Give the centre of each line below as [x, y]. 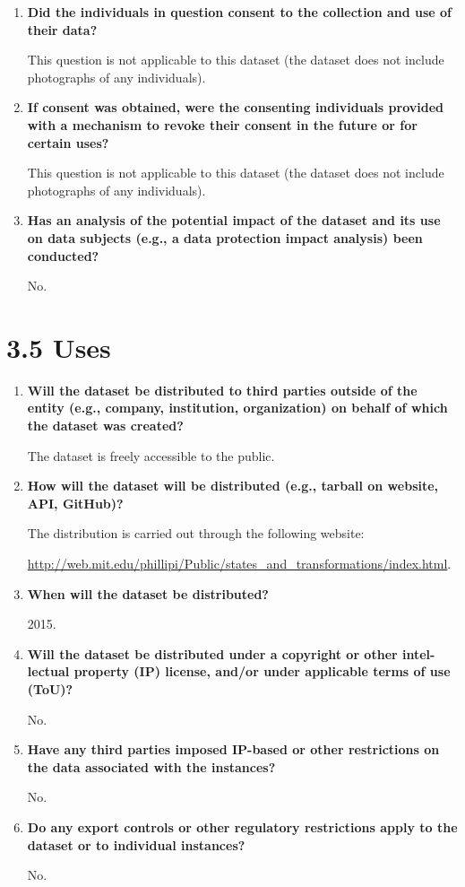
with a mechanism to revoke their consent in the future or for [222, 124]
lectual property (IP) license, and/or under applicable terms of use [239, 671]
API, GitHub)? [75, 503]
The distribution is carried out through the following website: [196, 533]
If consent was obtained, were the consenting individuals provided [236, 107]
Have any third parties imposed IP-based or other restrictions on [233, 749]
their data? [62, 29]
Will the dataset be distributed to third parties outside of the [222, 390]
